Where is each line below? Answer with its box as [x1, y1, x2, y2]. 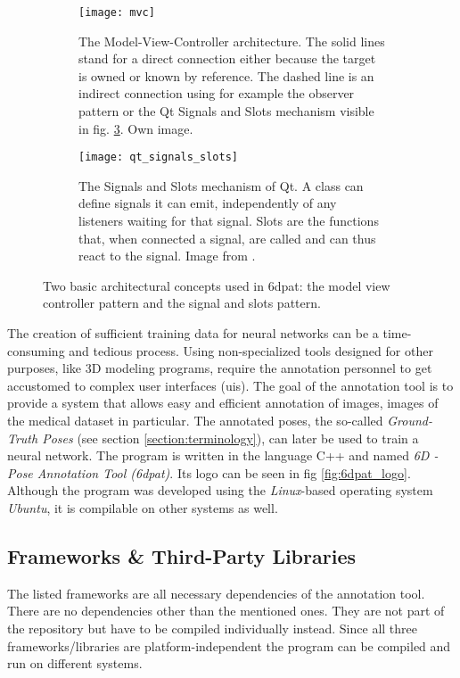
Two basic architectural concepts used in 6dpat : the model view [43, 276, 390, 294]
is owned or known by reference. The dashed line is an [78, 66, 374, 85]
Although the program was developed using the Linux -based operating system [7, 481, 433, 500]
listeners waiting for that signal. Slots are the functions [78, 211, 379, 230]
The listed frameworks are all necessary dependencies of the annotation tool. [7, 583, 425, 602]
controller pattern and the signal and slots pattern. [43, 294, 321, 312]
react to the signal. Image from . [78, 246, 256, 265]
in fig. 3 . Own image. [78, 119, 193, 137]
